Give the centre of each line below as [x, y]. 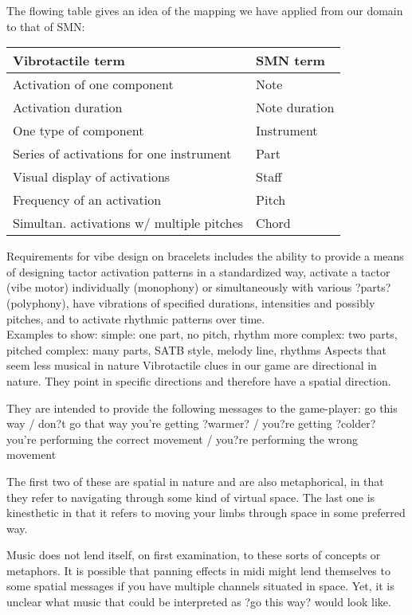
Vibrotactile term [69, 61]
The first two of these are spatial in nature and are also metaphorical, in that [195, 481]
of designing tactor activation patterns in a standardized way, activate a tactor [198, 271]
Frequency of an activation [87, 200]
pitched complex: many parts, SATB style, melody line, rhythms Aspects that [197, 349]
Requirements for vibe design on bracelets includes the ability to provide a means [205, 256]
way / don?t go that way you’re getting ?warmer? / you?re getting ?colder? [191, 423]
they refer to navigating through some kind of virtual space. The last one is [191, 497]
